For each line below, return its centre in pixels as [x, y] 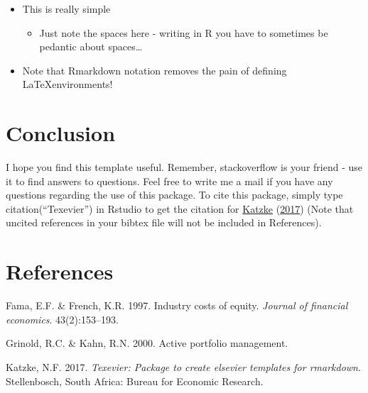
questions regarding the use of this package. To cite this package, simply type [174, 195]
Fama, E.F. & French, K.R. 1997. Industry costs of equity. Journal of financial [177, 305]
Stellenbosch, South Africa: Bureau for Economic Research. [135, 381]
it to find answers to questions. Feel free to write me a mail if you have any [169, 181]
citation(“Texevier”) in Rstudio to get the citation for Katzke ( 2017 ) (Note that [180, 208]
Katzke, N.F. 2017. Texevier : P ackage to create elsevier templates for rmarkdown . [183, 366]
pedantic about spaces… [91, 46]
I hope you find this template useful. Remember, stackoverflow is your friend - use [184, 167]
